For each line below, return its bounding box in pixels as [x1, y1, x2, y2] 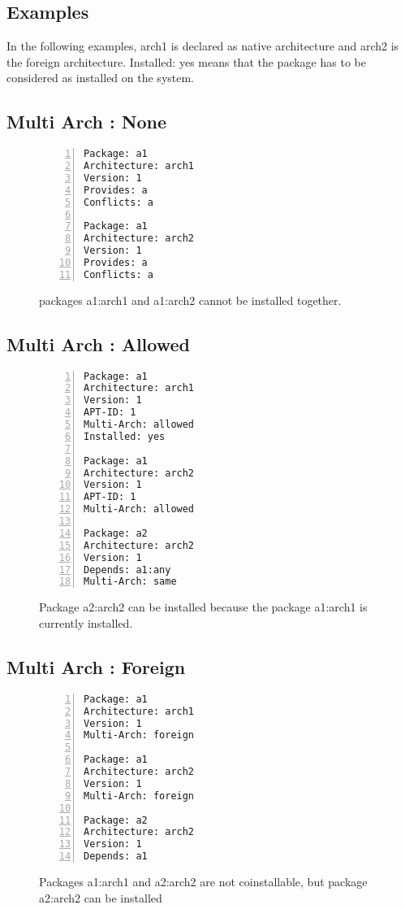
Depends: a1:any [84, 563, 171, 576]
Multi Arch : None [6, 109, 167, 134]
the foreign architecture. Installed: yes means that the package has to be [6, 53, 366, 70]
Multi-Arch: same [84, 576, 177, 588]
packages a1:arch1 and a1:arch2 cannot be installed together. [39, 291, 342, 308]
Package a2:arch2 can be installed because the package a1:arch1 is [39, 598, 368, 615]
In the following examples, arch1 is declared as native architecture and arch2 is [6, 37, 399, 54]
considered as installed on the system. [6, 69, 195, 86]
